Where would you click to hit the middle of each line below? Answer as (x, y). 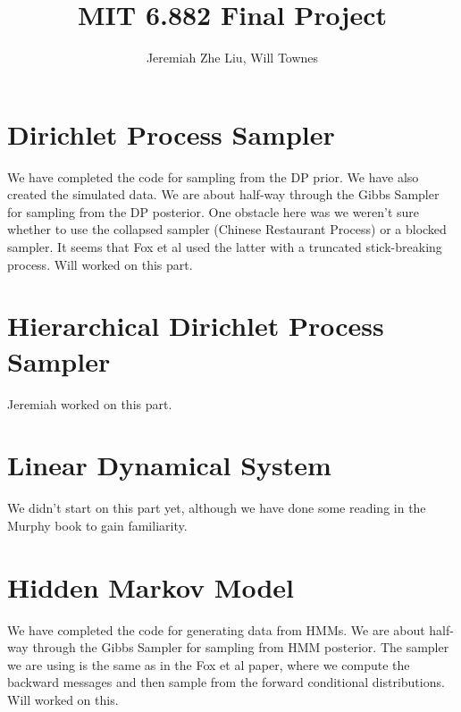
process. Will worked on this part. (100, 264)
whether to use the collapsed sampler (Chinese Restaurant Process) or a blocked (227, 229)
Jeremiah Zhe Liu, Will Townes (232, 58)
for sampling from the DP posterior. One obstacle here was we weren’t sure (214, 211)
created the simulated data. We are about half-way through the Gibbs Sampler (223, 194)
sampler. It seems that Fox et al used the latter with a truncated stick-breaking (225, 247)
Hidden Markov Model (151, 586)
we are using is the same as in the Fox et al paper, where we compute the (209, 664)
